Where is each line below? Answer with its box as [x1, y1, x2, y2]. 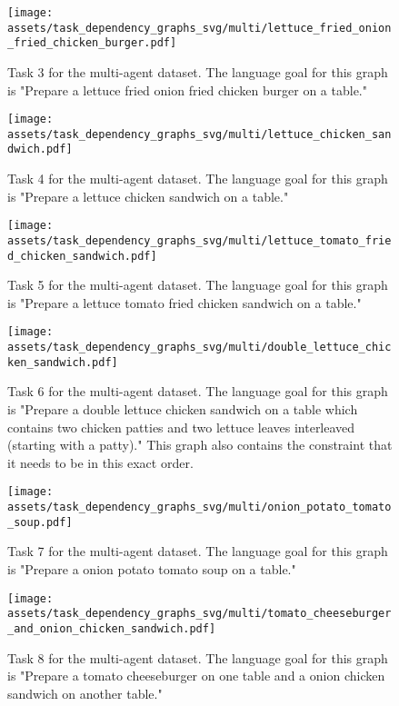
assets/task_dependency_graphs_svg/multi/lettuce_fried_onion [7, 21, 392, 35]
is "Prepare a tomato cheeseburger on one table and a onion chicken [7, 666, 385, 685]
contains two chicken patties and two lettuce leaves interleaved [7, 417, 355, 436]
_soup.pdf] [7, 515, 73, 529]
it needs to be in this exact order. [7, 452, 194, 472]
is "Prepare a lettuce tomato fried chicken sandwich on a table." [7, 293, 362, 312]
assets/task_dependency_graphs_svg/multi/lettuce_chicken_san [7, 127, 392, 141]
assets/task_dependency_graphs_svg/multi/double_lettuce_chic [7, 341, 392, 354]
